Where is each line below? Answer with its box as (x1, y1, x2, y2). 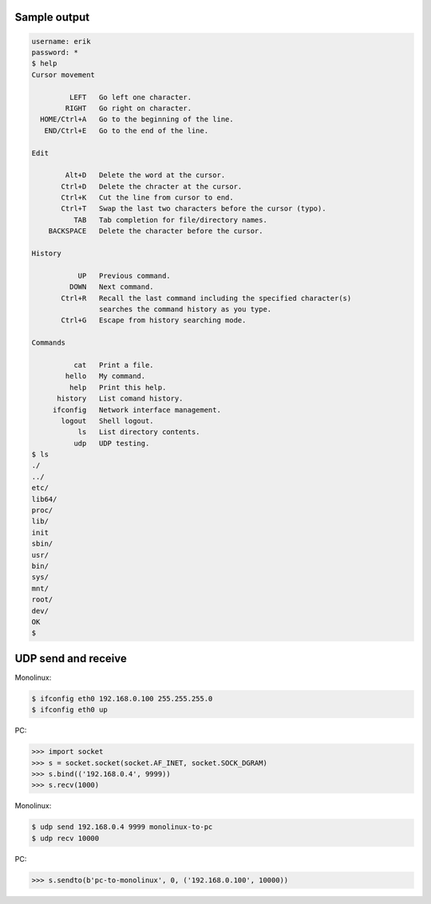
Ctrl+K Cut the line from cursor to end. (61, 193, 235, 203)
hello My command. (65, 372, 146, 381)
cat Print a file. (73, 360, 155, 369)
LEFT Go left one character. (69, 93, 192, 101)
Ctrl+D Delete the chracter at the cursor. (61, 182, 243, 191)
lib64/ (31, 495, 57, 503)
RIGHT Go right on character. (65, 104, 192, 113)
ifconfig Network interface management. (52, 405, 221, 414)
